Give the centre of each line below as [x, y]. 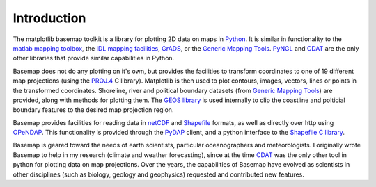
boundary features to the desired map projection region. [93, 110]
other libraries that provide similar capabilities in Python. [94, 58]
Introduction [49, 18]
